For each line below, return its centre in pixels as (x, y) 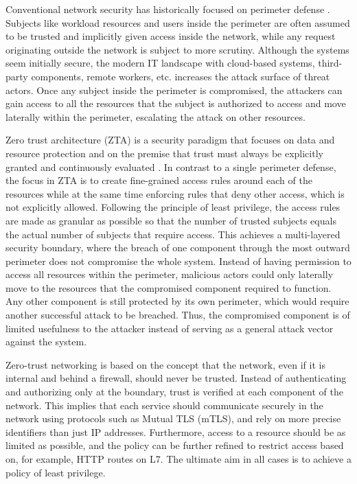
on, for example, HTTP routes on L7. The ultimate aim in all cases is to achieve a (178, 459)
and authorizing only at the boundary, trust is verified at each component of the (174, 392)
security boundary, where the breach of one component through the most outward (178, 247)
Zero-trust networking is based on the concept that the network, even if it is (165, 364)
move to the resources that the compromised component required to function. (169, 287)
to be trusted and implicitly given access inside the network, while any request (171, 36)
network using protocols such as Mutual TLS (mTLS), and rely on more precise (173, 418)
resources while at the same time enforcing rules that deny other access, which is (175, 193)
